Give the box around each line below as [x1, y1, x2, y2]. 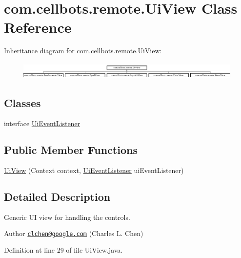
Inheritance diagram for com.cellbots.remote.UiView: [4, 45, 162, 56]
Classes [4, 95, 41, 110]
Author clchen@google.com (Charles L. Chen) [4, 228, 143, 238]
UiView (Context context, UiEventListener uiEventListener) [4, 165, 184, 175]
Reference [4, 17, 72, 37]
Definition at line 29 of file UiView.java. [4, 244, 123, 255]
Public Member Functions [4, 142, 138, 157]
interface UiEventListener [4, 118, 80, 128]
